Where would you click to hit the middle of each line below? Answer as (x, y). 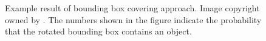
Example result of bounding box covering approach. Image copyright (132, 8)
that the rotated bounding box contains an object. (98, 31)
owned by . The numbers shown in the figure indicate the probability (133, 19)
